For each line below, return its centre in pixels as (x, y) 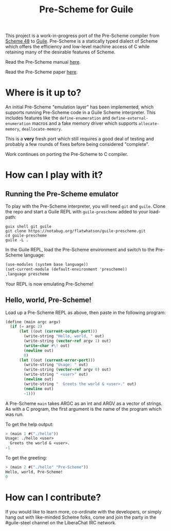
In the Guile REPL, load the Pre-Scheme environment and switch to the (80, 250)
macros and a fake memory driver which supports (84, 123)
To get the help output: (30, 424)
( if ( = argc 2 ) (26, 327)
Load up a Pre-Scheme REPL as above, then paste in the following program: (85, 313)
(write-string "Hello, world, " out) (64, 336)
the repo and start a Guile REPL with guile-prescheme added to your (77, 212)
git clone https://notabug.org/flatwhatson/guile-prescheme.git (75, 231)
